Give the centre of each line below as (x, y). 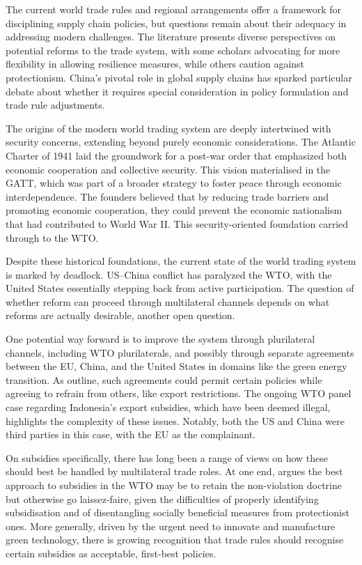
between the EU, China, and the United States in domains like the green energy (176, 366)
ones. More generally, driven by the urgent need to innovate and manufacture (171, 526)
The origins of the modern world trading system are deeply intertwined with (168, 128)
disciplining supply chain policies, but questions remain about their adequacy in (176, 23)
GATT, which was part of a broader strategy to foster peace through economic (174, 183)
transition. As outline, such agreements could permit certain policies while (164, 379)
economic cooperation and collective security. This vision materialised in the (168, 169)
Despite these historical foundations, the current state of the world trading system (181, 261)
